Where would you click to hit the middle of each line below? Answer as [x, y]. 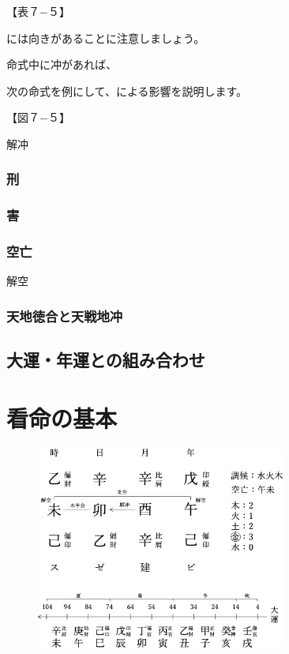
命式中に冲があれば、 [62, 64]
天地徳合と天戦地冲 [65, 316]
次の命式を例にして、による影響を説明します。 [127, 90]
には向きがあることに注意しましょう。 [106, 38]
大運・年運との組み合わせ [106, 360]
